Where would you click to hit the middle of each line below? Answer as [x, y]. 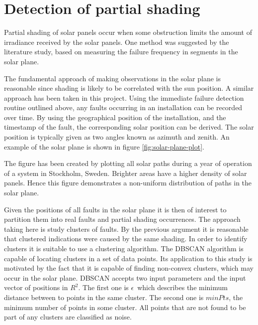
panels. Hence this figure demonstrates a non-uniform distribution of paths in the [128, 183]
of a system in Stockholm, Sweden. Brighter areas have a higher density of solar [126, 173]
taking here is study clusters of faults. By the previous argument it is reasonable [126, 229]
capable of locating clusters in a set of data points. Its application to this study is [128, 258]
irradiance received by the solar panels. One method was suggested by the [117, 42]
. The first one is [103, 287]
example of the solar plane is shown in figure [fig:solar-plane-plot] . [104, 146]
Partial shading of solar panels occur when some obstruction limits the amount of [128, 32]
